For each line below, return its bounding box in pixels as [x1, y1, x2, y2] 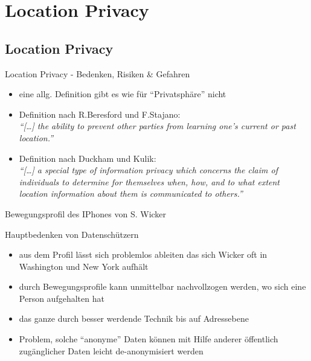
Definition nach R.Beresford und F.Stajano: [19, 107, 181, 120]
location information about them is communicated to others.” [19, 187, 243, 200]
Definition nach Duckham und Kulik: [19, 152, 156, 164]
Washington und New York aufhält [19, 260, 149, 272]
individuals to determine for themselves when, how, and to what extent [19, 175, 280, 188]
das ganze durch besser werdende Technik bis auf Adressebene [19, 312, 249, 325]
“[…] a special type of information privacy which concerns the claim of [19, 164, 278, 176]
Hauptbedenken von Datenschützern [5, 228, 139, 240]
